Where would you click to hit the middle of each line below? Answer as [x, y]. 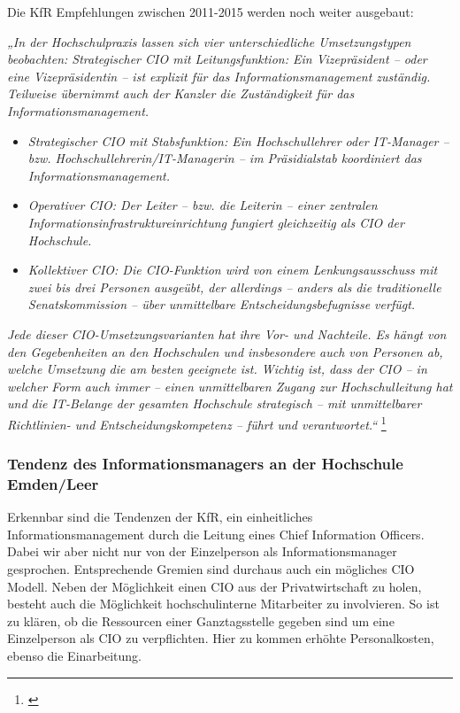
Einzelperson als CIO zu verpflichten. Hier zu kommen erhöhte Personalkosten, [221, 638]
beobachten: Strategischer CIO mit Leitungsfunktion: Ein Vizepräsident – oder [217, 59]
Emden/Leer [53, 483]
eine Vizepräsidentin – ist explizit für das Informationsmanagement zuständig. [219, 76]
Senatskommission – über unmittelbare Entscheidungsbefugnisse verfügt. [222, 304]
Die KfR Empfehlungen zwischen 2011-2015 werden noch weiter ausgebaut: [211, 12]
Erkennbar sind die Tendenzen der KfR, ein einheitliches [160, 517]
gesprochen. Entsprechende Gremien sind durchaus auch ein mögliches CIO [211, 569]
